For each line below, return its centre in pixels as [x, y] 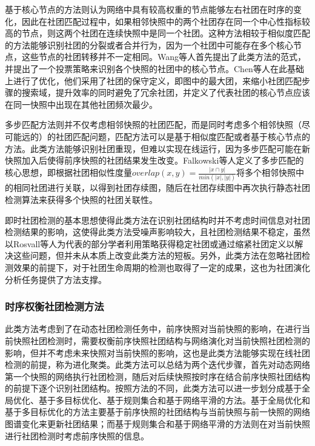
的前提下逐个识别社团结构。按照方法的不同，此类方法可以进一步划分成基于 [153, 388]
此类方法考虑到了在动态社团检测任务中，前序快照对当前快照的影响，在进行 [153, 329]
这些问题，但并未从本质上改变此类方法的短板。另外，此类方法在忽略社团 [157, 255]
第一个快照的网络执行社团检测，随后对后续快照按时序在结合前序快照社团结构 [157, 376]
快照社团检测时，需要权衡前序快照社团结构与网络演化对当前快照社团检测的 [161, 340]
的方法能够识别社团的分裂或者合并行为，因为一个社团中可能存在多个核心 [149, 45]
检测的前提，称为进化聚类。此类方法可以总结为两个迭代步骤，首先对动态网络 [157, 364]
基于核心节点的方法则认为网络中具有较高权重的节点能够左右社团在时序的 [149, 9]
